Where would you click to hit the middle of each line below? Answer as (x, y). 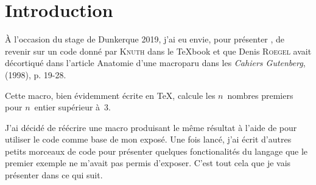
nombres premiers (260, 95)
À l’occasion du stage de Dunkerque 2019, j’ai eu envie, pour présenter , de (145, 39)
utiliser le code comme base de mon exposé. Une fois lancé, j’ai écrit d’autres (148, 139)
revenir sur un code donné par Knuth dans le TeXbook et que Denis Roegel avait (158, 51)
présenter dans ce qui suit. (54, 175)
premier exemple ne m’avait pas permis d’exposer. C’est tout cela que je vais (148, 163)
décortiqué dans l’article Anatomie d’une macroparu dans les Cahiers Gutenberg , (155, 63)
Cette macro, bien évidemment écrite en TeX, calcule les (110, 95)
